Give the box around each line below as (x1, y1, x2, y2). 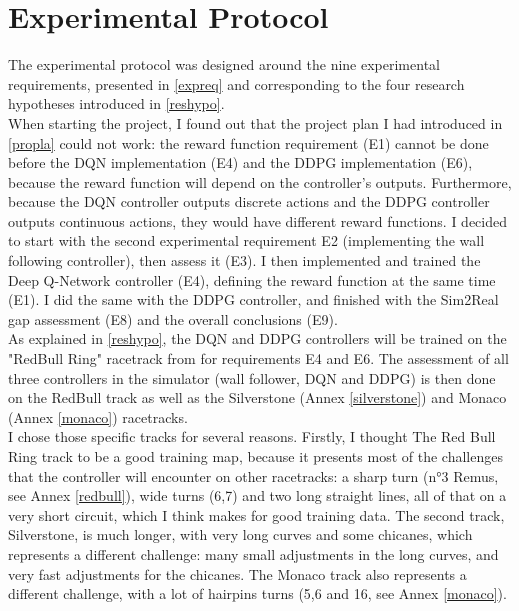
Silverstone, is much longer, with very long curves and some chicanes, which (8, 524, 473, 545)
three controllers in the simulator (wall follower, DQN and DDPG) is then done (8, 367, 496, 388)
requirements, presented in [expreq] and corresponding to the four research (8, 73, 465, 94)
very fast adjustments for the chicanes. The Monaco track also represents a (8, 563, 467, 584)
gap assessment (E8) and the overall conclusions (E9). (8, 308, 338, 329)
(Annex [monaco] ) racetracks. (8, 406, 188, 427)
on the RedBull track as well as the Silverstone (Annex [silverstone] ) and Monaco (8, 387, 507, 408)
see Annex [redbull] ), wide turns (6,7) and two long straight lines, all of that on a (8, 485, 507, 506)
